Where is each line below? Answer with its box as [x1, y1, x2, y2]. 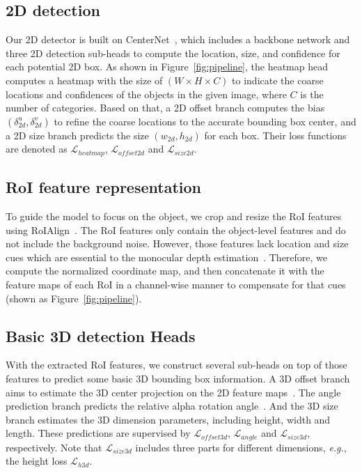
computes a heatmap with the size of [6, 72, 163, 87]
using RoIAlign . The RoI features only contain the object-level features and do [6, 222, 346, 237]
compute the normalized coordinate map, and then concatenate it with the [6, 263, 324, 278]
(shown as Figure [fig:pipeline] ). [6, 290, 142, 305]
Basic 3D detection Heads [6, 325, 196, 346]
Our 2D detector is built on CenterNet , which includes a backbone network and [6, 32, 350, 47]
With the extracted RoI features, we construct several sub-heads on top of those [6, 357, 347, 372]
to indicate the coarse [232, 72, 324, 87]
